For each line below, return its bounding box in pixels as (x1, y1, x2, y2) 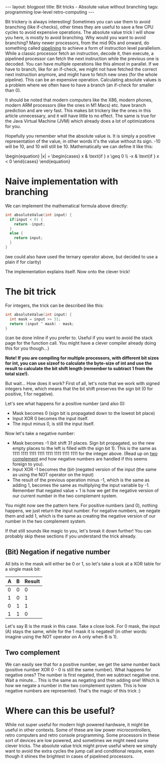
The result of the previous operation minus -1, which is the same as (12, 477, 150, 483)
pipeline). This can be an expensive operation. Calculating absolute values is (5, 77, 162, 82)
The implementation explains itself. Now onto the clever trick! (5, 268, 130, 274)
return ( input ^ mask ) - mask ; (9, 321, 74, 326)
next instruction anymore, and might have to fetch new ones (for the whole (5, 72, 158, 77)
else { (9, 231, 23, 236)
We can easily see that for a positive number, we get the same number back (5, 662, 161, 667)
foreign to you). (12, 461, 44, 467)
